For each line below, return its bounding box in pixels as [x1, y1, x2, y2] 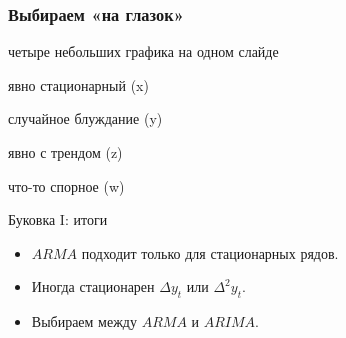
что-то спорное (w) [8, 175, 125, 196]
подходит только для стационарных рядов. [81, 242, 339, 263]
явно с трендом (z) [8, 142, 123, 162]
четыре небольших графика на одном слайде [8, 41, 279, 62]
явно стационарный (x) [8, 74, 149, 95]
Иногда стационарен [31, 276, 155, 297]
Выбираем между [31, 311, 137, 332]
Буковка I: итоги [8, 209, 108, 230]
